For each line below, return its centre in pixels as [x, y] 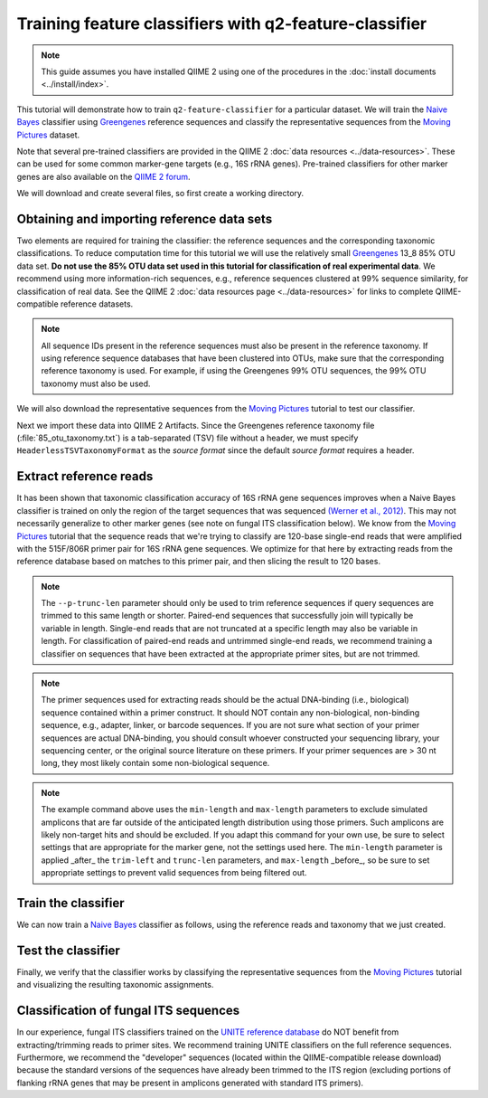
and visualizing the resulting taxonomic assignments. [115, 985]
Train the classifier [71, 903]
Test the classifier [69, 950]
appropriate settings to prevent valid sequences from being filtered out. [174, 873]
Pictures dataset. [48, 135]
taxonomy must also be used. [96, 383]
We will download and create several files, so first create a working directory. [160, 194]
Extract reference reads [85, 476]
